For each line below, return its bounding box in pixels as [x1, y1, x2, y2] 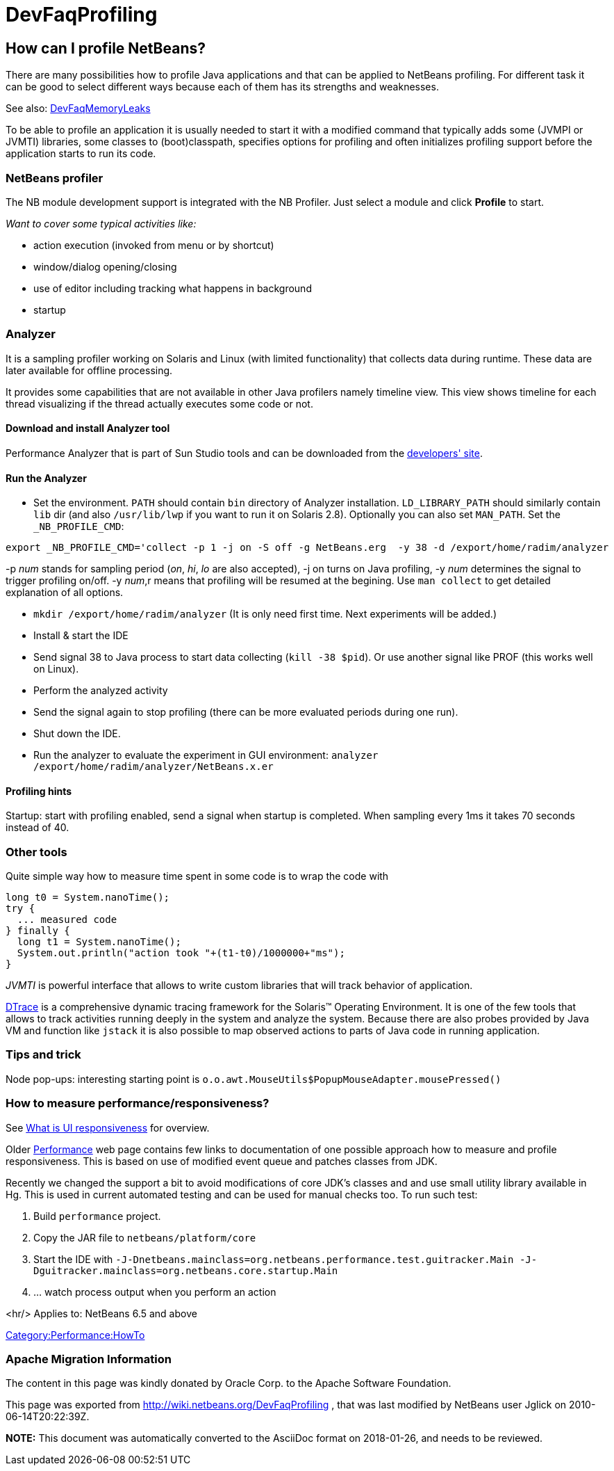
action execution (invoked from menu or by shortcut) [33, 239, 274, 251]
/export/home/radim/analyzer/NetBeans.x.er [33, 761, 274, 773]
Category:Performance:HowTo [6, 1328, 145, 1341]
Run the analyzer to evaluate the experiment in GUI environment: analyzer [33, 749, 379, 762]
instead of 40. [6, 821, 69, 834]
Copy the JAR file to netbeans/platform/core [33, 1231, 256, 1244]
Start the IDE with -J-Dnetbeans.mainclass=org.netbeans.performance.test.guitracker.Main [33, 1253, 514, 1265]
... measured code [17, 914, 117, 926]
